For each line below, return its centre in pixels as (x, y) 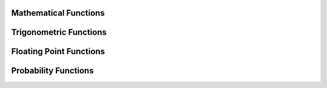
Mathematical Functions (58, 13)
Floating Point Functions (58, 52)
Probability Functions (52, 71)
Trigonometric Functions (59, 32)
